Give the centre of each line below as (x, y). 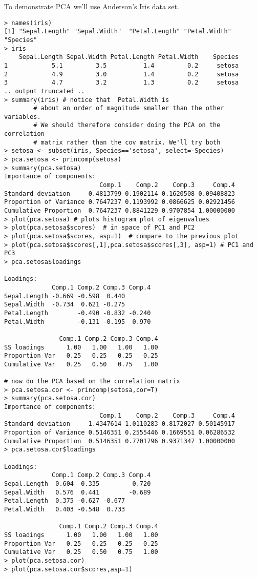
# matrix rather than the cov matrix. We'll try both (127, 142)
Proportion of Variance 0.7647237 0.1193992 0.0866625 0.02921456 (120, 202)
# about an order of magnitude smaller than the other (129, 108)
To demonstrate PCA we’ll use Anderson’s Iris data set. (92, 6)
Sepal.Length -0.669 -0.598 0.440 (65, 296)
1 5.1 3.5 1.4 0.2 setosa (122, 65)
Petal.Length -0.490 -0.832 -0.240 (78, 313)
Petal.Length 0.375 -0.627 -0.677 (65, 501)
